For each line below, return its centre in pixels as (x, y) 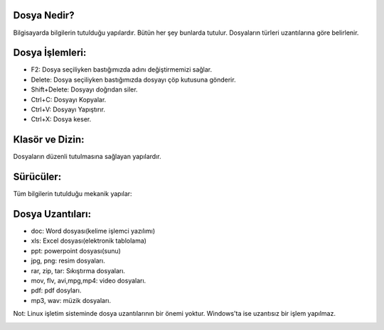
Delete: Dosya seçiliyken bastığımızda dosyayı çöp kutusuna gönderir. (133, 79)
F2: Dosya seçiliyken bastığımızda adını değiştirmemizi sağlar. (122, 70)
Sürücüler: (37, 177)
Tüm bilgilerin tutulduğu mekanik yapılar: (73, 194)
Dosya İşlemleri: (50, 53)
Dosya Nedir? (44, 15)
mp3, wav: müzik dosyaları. (71, 300)
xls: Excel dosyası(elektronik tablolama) (89, 241)
